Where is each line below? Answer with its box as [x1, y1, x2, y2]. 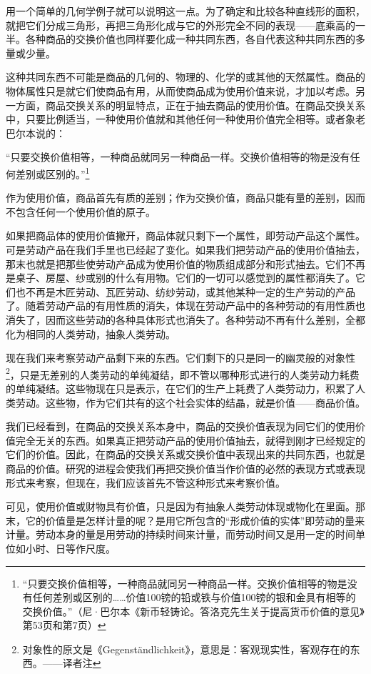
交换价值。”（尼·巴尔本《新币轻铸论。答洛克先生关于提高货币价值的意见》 [22, 603, 365, 618]
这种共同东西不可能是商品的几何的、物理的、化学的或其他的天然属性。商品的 [6, 69, 365, 84]
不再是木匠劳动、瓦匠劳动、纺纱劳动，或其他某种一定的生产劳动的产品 [25, 284, 355, 299]
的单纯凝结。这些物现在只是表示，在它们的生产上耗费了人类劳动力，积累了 [6, 380, 355, 395]
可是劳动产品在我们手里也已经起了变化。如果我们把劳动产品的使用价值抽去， [6, 242, 365, 257]
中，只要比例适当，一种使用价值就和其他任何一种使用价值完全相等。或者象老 [6, 111, 365, 127]
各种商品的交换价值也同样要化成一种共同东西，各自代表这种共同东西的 [25, 31, 355, 46]
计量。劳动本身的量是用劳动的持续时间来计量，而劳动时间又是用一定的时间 [6, 527, 355, 542]
